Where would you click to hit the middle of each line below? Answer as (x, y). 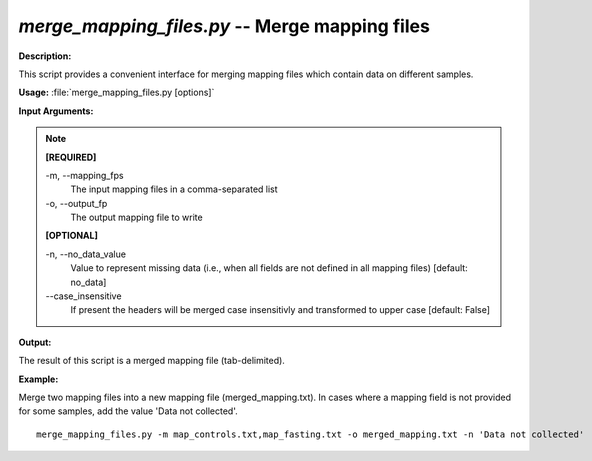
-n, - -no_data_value (86, 254)
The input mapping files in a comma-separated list (174, 189)
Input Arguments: (56, 111)
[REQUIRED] (71, 157)
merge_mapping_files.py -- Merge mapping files (224, 26)
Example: (38, 379)
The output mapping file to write (137, 217)
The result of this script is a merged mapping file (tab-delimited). (151, 361)
